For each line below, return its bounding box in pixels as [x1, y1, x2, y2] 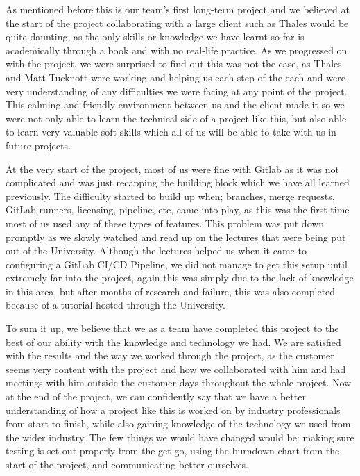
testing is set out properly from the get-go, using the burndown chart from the [6, 443, 340, 458]
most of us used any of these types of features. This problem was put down [6, 215, 325, 230]
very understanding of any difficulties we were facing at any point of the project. [6, 83, 348, 98]
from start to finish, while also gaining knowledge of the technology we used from [6, 416, 351, 431]
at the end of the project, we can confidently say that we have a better [6, 389, 306, 404]
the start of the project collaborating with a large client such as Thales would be [6, 15, 349, 30]
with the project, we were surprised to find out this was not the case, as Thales [6, 56, 342, 71]
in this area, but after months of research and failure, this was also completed [6, 284, 336, 298]
